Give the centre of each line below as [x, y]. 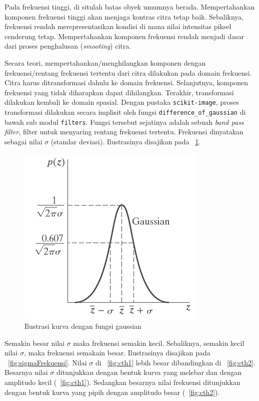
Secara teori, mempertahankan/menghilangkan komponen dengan [105, 62]
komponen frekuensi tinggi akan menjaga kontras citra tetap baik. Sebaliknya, [124, 16]
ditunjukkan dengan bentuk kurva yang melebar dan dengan [149, 372]
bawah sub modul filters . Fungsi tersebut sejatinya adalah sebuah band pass [124, 122]
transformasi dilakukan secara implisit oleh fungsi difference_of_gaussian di [125, 112]
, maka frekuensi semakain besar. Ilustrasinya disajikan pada [117, 353]
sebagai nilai [23, 141]
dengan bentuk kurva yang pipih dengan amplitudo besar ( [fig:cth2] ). [112, 392]
